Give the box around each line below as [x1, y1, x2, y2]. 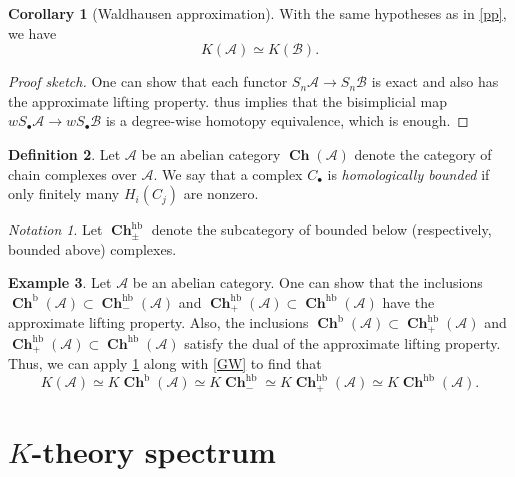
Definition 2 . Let [8, 143, 121, 164]
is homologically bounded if [327, 163, 490, 184]
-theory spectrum [31, 431, 276, 472]
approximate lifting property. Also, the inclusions [8, 312, 309, 333]
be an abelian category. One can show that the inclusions [132, 272, 483, 293]
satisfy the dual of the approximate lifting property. [184, 332, 501, 353]
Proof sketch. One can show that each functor [8, 71, 288, 92]
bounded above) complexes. [8, 238, 177, 259]
